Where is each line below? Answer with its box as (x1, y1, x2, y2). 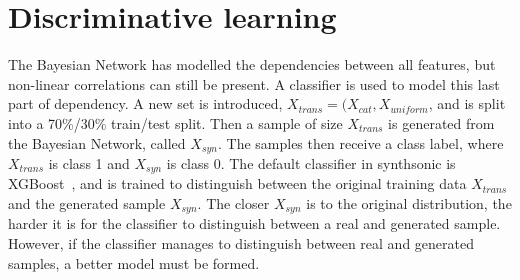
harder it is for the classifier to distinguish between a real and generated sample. (8, 213, 501, 234)
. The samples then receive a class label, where (217, 132, 504, 153)
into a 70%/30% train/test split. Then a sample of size (8, 112, 343, 133)
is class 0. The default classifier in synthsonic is (166, 152, 456, 173)
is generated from (388, 112, 495, 133)
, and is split (428, 93, 506, 114)
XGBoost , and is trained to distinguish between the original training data (8, 173, 467, 194)
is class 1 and (48, 152, 130, 173)
